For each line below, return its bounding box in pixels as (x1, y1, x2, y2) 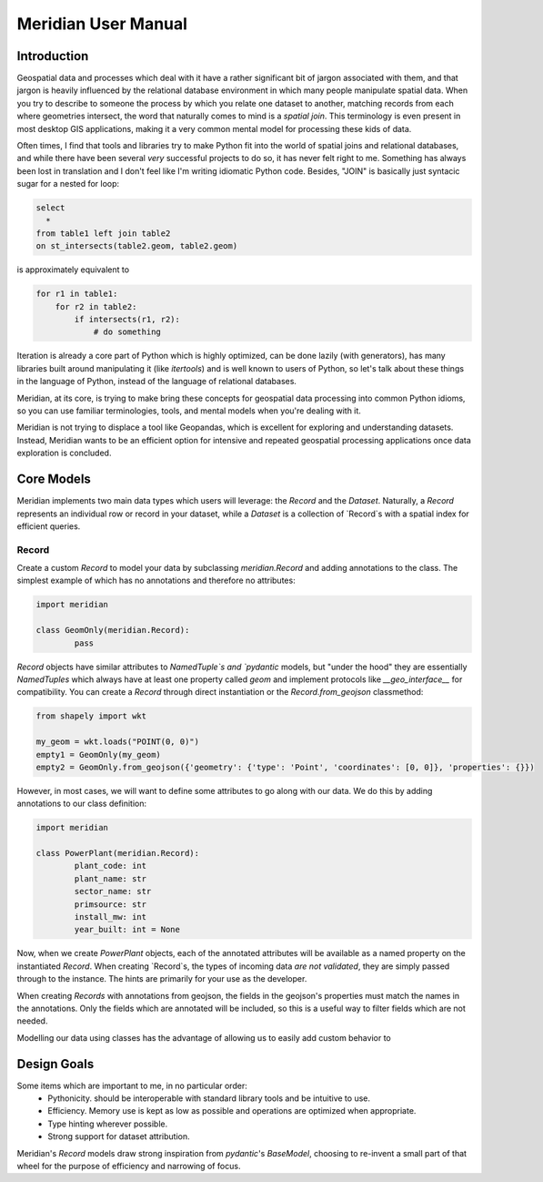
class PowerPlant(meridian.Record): (35, 848, 200, 859)
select (35, 203, 65, 213)
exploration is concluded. (16, 447, 112, 459)
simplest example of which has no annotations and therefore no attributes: (16, 575, 296, 586)
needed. (16, 1015, 48, 1026)
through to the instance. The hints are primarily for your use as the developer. (16, 973, 307, 984)
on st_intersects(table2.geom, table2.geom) (35, 241, 238, 251)
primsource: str (74, 899, 147, 910)
